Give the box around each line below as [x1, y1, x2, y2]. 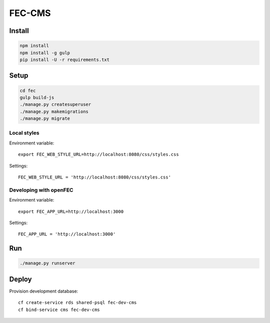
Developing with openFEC [9, 186, 73, 193]
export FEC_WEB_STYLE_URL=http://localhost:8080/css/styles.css [18, 151, 179, 157]
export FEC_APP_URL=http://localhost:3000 [18, 208, 124, 214]
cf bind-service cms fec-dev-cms [18, 306, 100, 312]
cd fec [19, 87, 36, 93]
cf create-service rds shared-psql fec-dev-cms [18, 300, 137, 305]
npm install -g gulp [19, 50, 70, 55]
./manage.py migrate [19, 115, 70, 121]
